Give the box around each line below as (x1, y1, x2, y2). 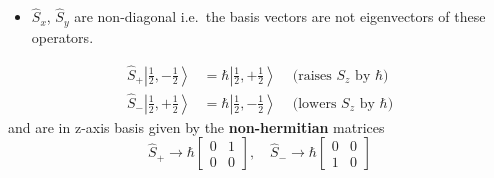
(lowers (292, 96, 337, 111)
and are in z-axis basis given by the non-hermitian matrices (8, 116, 385, 137)
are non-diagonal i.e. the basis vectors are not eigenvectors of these (74, 6, 486, 27)
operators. (31, 26, 94, 47)
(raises (292, 68, 332, 83)
